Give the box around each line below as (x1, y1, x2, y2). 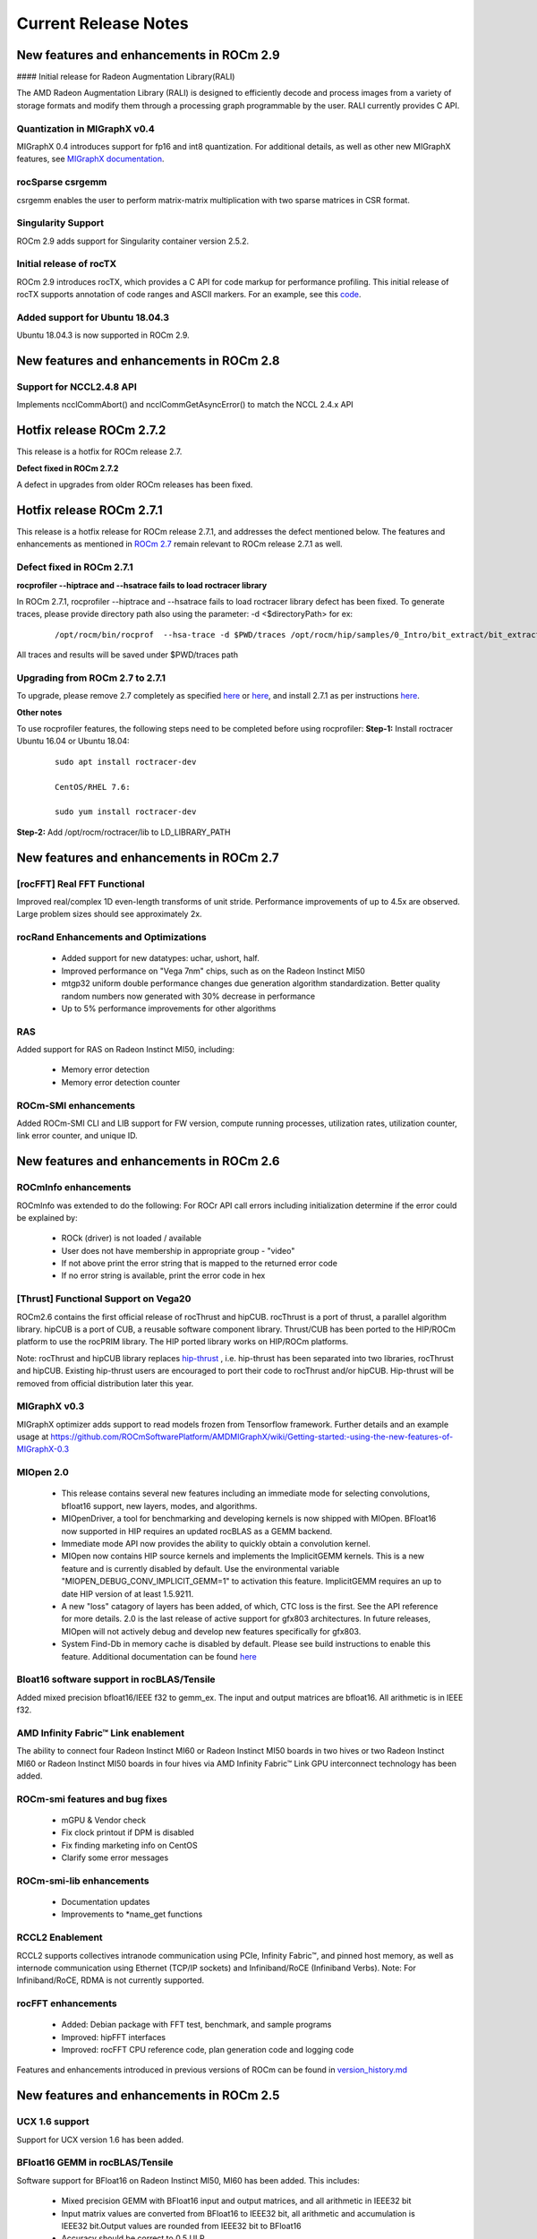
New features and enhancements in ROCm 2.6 (16, 1154, 280, 1169)
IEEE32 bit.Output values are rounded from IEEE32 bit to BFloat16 (61, 2220, 302, 2231)
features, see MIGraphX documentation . (16, 153, 165, 165)
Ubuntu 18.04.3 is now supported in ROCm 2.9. (16, 330, 190, 340)
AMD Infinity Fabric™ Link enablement (16, 1727, 185, 1739)
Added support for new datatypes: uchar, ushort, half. (61, 953, 260, 964)
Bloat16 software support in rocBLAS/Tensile (16, 1673, 216, 1686)
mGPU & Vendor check (61, 1814, 147, 1825)
